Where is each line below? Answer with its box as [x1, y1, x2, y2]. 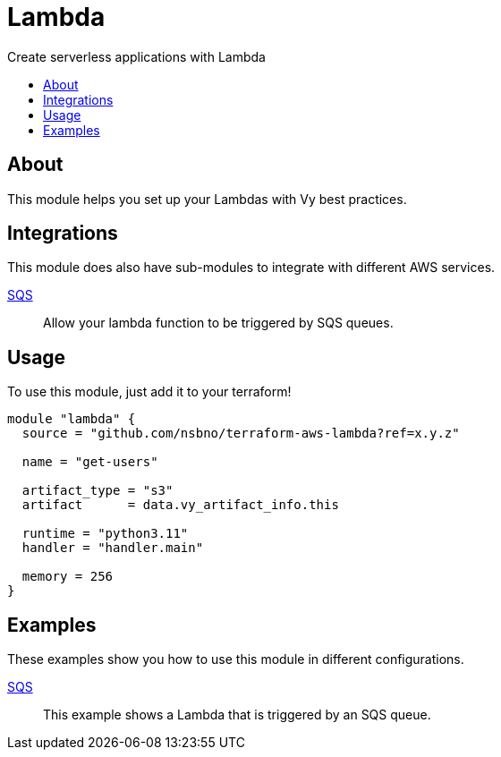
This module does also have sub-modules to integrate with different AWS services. [7, 259, 496, 276]
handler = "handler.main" [21, 540, 204, 556]
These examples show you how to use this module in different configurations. [7, 651, 464, 668]
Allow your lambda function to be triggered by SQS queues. [43, 315, 394, 331]
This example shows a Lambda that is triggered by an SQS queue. [43, 707, 431, 723]
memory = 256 [21, 569, 114, 584]
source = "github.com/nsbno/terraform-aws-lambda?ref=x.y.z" [21, 426, 460, 441]
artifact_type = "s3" [21, 483, 174, 498]
